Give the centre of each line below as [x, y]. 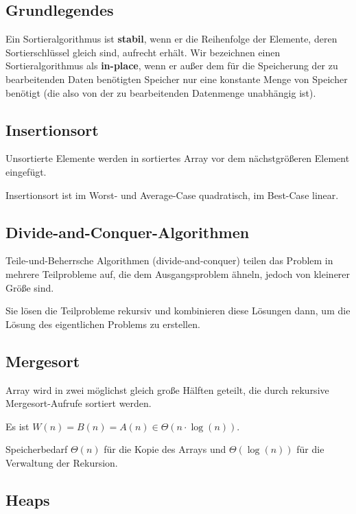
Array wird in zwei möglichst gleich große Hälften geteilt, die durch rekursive [167, 389]
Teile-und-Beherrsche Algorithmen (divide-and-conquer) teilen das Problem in [169, 260]
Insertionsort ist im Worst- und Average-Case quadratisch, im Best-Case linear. [172, 195]
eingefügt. [26, 171]
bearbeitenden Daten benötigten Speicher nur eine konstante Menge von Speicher [177, 79]
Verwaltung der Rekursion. [62, 462]
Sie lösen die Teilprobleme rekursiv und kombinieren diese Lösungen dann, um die [178, 311]
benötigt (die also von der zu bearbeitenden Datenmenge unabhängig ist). [161, 92]
